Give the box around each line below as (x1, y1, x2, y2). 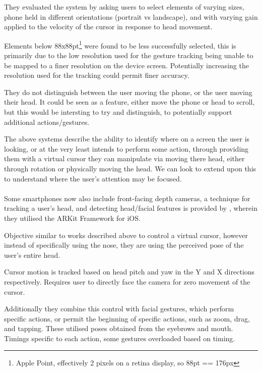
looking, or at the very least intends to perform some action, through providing (4, 143, 249, 154)
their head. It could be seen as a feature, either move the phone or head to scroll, (4, 97, 255, 107)
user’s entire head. (4, 249, 60, 260)
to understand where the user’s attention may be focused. (4, 173, 182, 183)
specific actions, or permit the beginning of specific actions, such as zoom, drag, (4, 313, 250, 323)
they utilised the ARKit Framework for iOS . (4, 212, 141, 223)
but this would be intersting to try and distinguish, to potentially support (4, 107, 232, 117)
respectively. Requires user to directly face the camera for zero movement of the (4, 276, 250, 287)
